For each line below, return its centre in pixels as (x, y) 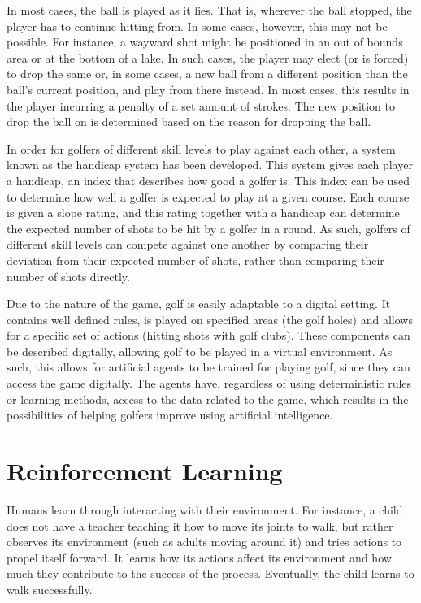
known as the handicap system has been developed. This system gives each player (210, 165)
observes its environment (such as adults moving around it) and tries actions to (204, 542)
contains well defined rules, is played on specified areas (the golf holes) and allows (210, 319)
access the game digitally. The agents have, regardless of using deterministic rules (209, 383)
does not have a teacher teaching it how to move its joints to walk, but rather (200, 525)
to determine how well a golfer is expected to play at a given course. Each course (208, 196)
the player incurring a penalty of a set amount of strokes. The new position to (201, 105)
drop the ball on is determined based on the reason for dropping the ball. (189, 121)
